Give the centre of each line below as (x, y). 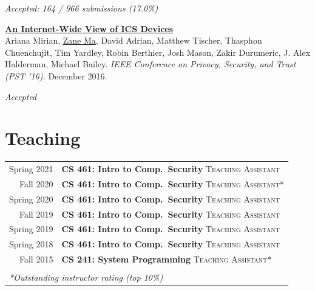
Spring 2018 (31, 244)
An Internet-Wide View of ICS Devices (89, 28)
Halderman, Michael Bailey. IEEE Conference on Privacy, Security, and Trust (151, 64)
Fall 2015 (36, 259)
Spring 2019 (31, 229)
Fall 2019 (36, 214)
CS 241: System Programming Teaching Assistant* (167, 259)
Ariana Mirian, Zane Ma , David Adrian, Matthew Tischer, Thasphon (134, 40)
